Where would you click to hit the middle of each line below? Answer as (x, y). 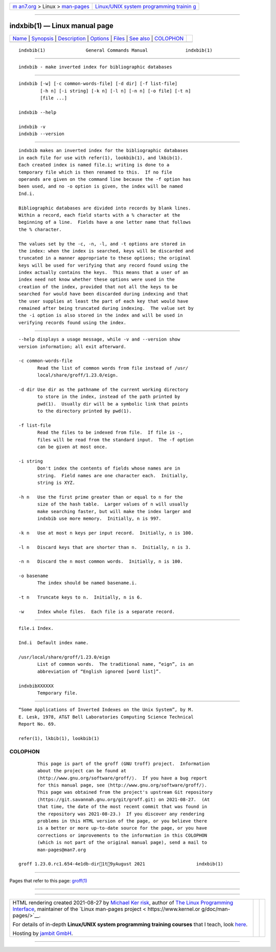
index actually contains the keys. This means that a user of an (103, 272)
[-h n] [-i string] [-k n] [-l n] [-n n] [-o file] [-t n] (116, 91)
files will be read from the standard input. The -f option (116, 440)
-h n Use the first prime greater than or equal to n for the (101, 497)
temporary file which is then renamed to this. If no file (95, 172)
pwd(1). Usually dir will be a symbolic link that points (113, 404)
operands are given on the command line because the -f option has (105, 179)
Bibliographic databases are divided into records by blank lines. (105, 208)
